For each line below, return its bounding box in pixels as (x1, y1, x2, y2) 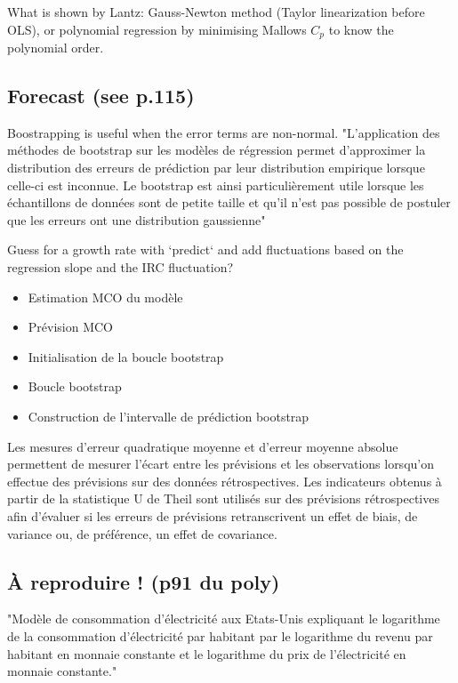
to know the (328, 20, 394, 38)
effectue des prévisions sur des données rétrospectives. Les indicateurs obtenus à (7, 471, 442, 490)
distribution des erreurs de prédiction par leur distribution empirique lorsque (7, 158, 425, 177)
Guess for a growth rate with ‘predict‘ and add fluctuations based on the (7, 240, 404, 259)
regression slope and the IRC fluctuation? (7, 258, 234, 276)
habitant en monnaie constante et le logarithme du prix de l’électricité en (7, 644, 406, 663)
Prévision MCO (28, 317, 114, 336)
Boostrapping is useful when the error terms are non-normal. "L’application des (7, 123, 440, 141)
